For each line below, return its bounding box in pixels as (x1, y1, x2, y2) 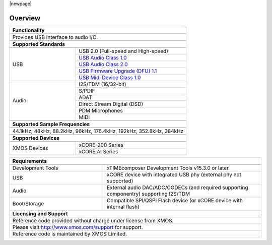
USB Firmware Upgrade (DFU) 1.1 (79, 67, 157, 74)
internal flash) (106, 203, 140, 210)
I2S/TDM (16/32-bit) (79, 81, 126, 88)
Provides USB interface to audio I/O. (12, 33, 98, 40)
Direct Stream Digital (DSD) (79, 100, 144, 107)
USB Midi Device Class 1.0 (79, 74, 141, 81)
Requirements (12, 157, 47, 164)
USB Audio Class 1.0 (79, 54, 127, 61)
